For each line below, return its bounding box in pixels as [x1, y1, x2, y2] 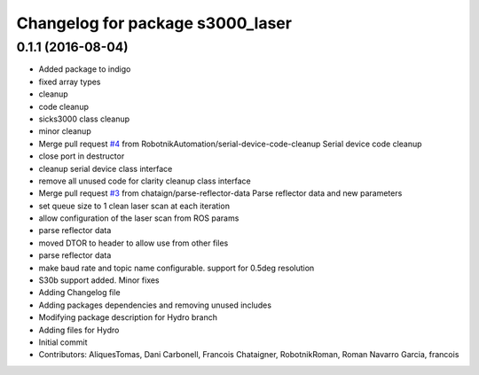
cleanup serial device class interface [38, 163, 173, 174]
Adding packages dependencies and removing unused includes [38, 300, 272, 310]
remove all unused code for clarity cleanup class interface [38, 176, 252, 186]
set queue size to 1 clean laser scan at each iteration [38, 200, 231, 211]
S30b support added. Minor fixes [38, 275, 160, 285]
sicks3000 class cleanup [38, 113, 130, 124]
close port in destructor [38, 151, 125, 161]
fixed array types [38, 76, 101, 87]
